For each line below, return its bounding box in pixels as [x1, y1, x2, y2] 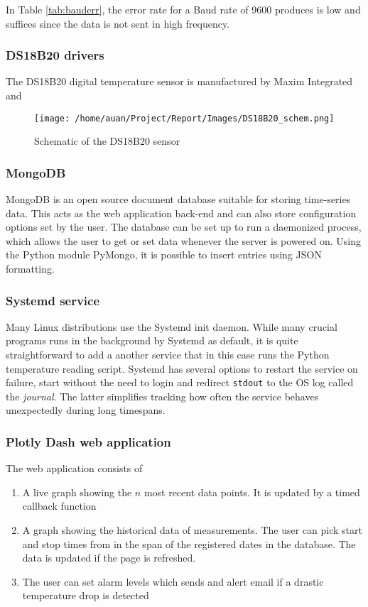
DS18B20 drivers [6, 46, 104, 64]
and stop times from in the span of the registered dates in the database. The [22, 536, 356, 551]
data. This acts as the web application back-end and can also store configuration [6, 205, 357, 220]
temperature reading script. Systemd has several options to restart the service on [6, 361, 358, 376]
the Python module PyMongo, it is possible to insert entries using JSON [6, 247, 322, 262]
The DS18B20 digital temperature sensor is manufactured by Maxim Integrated [6, 74, 353, 89]
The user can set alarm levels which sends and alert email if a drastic [22, 574, 324, 589]
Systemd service [6, 291, 100, 309]
